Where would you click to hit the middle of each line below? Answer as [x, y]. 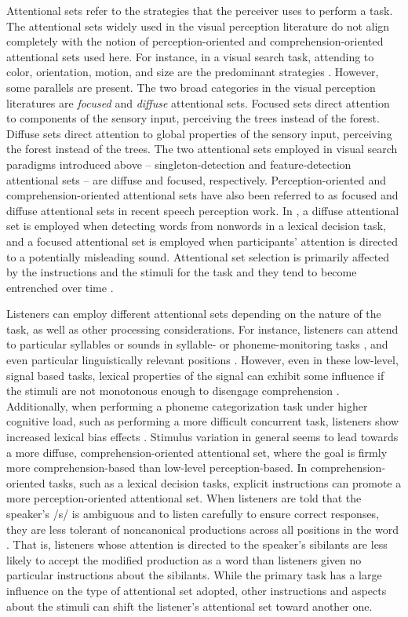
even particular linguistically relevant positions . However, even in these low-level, [202, 360]
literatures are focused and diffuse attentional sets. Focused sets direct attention [198, 102]
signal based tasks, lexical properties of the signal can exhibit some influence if [195, 375]
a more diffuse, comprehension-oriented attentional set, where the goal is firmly [197, 452]
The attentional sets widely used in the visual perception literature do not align [198, 26]
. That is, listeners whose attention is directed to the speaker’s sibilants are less [197, 544]
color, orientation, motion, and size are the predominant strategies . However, [193, 72]
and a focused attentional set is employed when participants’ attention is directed [202, 241]
